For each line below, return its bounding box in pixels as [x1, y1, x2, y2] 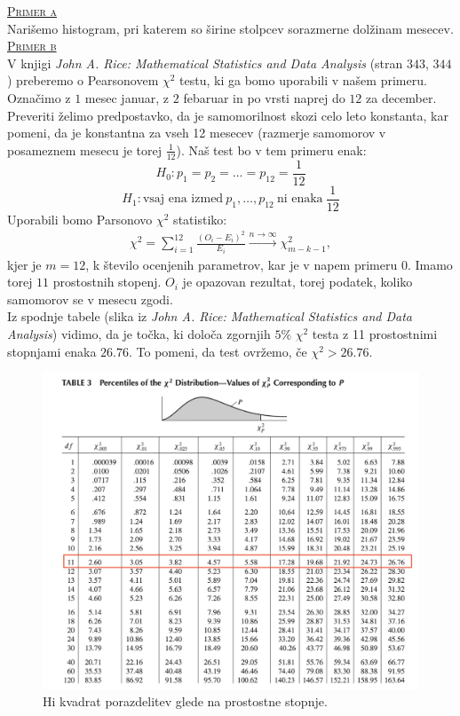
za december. [366, 88, 437, 106]
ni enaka [276, 193, 323, 206]
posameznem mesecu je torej [7, 140, 162, 159]
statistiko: [173, 209, 227, 228]
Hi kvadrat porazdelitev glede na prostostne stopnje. [43, 692, 328, 711]
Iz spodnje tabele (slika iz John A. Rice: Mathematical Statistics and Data [7, 307, 412, 326]
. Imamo [407, 255, 453, 273]
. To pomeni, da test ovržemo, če [129, 342, 307, 360]
